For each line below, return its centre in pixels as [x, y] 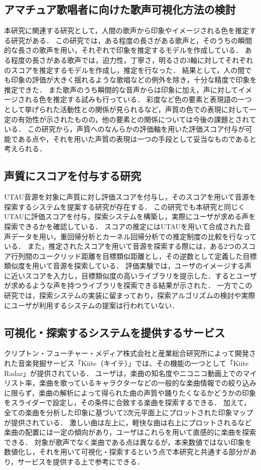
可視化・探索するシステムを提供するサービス [115, 332]
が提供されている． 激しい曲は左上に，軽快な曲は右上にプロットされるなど [128, 422]
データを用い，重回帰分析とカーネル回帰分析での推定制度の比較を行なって [134, 236]
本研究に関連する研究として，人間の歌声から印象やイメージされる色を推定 [127, 30]
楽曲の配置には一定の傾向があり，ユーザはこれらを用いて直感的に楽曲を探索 [130, 432]
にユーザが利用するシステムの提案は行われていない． [92, 305]
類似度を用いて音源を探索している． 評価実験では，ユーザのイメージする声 [128, 266]
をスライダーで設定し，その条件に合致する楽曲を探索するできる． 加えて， [127, 402]
